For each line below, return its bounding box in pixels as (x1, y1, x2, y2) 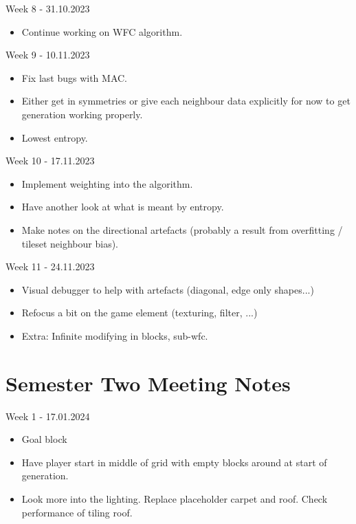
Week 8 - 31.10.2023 (5, 1, 90, 15)
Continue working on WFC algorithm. (21, 24, 183, 39)
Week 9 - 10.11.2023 (5, 47, 90, 62)
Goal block (21, 432, 67, 446)
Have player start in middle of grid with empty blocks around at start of (21, 455, 327, 469)
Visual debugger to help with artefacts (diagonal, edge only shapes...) (21, 282, 314, 296)
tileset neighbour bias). (21, 236, 119, 250)
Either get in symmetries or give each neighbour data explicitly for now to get (21, 94, 351, 108)
